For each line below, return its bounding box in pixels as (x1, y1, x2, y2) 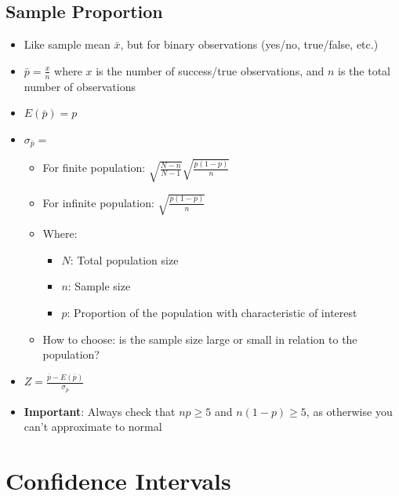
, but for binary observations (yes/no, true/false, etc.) (120, 36, 379, 53)
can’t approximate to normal (24, 418, 162, 435)
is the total (338, 62, 390, 78)
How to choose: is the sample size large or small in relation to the (42, 330, 357, 347)
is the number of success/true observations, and (96, 62, 325, 78)
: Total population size (70, 251, 179, 268)
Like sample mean (24, 36, 111, 53)
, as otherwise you (306, 403, 393, 419)
